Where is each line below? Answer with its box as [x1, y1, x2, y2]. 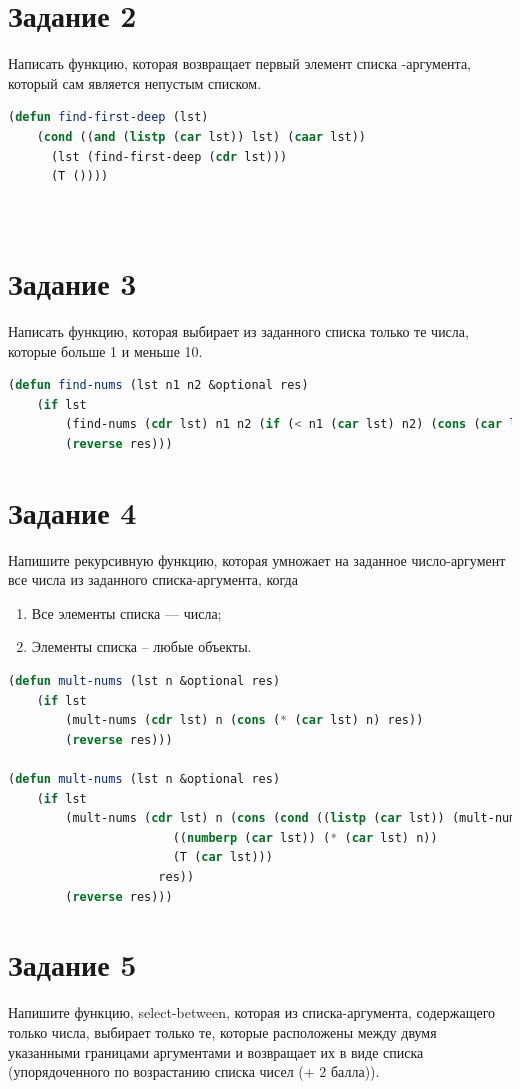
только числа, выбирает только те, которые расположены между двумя [8, 1021, 437, 1042]
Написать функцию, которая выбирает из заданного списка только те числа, [8, 321, 469, 341]
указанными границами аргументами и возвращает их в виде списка [8, 1041, 424, 1062]
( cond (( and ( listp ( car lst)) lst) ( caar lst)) [36, 129, 367, 144]
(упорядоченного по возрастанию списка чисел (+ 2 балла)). [8, 1061, 380, 1082]
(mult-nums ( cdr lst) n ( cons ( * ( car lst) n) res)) [65, 713, 424, 728]
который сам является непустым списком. [8, 72, 262, 93]
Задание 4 [8, 491, 137, 532]
